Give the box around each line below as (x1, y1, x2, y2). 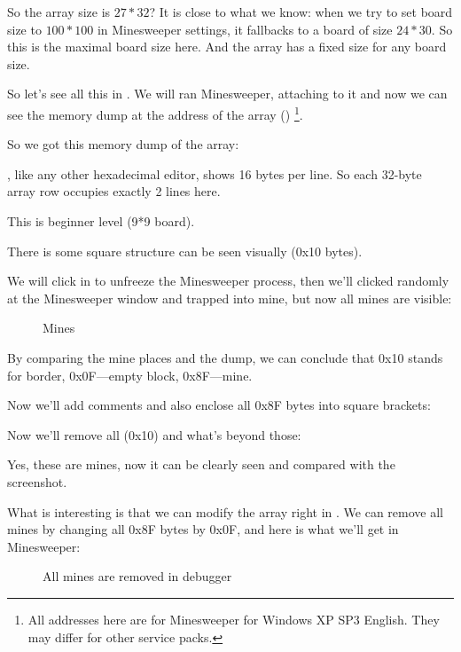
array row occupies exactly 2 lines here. (7, 182, 221, 200)
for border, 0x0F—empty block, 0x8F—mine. (7, 365, 253, 384)
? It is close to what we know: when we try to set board (149, 3, 453, 20)
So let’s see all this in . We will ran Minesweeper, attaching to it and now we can (7, 84, 448, 103)
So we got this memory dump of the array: (7, 135, 239, 153)
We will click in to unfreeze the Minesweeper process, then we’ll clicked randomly (7, 271, 449, 290)
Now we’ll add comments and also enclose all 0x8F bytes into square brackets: (7, 396, 431, 414)
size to (7, 20, 42, 38)
